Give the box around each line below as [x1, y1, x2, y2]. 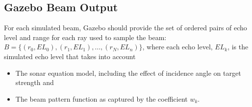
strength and [15, 77, 54, 87]
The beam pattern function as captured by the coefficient [15, 93, 188, 104]
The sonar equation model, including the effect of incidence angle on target [15, 67, 241, 78]
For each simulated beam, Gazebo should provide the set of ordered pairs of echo [4, 22, 247, 33]
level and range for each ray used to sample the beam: [4, 32, 167, 42]
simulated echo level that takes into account [4, 51, 136, 61]
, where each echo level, [142, 42, 213, 52]
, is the [227, 42, 249, 52]
